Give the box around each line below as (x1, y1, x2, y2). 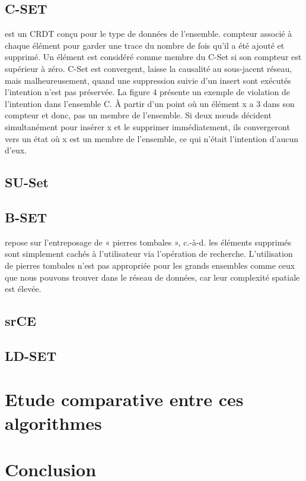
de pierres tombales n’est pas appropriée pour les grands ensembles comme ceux (5, 259, 295, 271)
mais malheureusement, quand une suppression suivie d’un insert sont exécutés (5, 74, 291, 86)
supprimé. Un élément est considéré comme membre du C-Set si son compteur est (5, 51, 302, 63)
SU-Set (5, 173, 49, 191)
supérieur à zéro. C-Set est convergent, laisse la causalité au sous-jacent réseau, (5, 62, 292, 74)
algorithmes (5, 410, 102, 435)
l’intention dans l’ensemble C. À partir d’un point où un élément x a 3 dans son (5, 97, 295, 109)
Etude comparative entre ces (5, 387, 244, 411)
